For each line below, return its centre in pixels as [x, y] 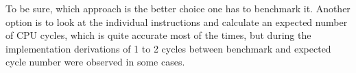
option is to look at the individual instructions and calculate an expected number [177, 21]
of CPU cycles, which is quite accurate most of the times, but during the [158, 35]
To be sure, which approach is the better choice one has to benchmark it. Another [178, 8]
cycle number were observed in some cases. [95, 62]
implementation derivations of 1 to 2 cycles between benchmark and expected [168, 48]
